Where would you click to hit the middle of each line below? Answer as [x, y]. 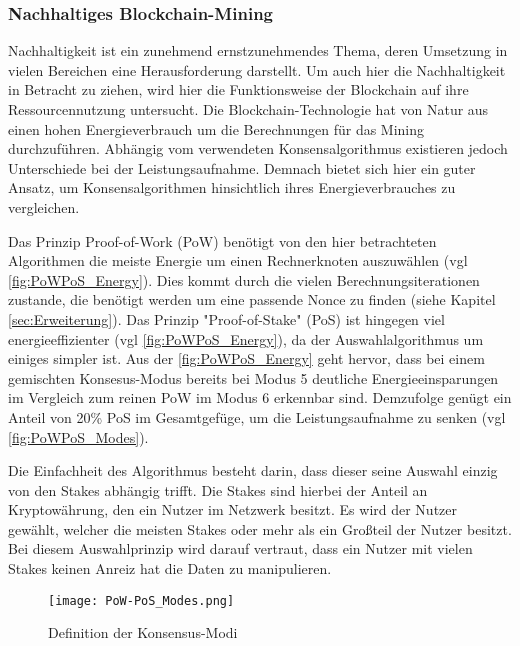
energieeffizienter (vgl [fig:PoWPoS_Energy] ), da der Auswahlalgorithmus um [246, 338]
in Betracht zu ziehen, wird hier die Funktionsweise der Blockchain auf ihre [238, 89]
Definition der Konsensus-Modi [143, 632]
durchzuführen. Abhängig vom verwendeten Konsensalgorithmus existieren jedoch [258, 148]
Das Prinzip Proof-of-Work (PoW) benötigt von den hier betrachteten [222, 240]
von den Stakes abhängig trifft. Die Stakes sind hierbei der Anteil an [218, 489]
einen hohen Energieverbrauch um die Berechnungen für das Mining [216, 128]
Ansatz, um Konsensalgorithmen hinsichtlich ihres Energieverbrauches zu [232, 187]
